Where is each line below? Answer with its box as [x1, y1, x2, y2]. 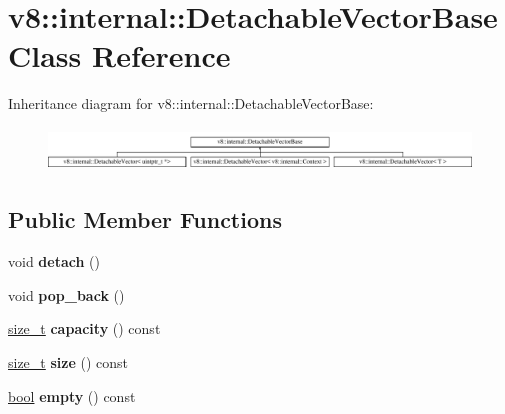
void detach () [8, 251, 100, 272]
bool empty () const [8, 385, 136, 406]
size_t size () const [8, 352, 129, 373]
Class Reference [8, 35, 231, 76]
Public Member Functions [8, 204, 282, 235]
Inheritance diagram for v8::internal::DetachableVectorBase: [8, 93, 374, 114]
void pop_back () [8, 284, 125, 305]
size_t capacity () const [8, 318, 161, 339]
